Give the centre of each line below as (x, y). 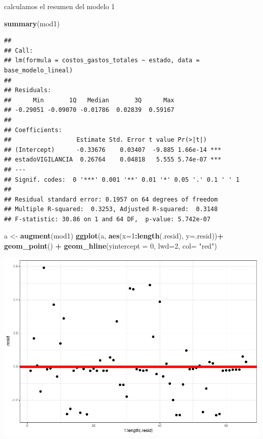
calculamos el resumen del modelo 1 (60, 6)
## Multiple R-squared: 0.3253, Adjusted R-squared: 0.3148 (111, 209)
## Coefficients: (33, 130)
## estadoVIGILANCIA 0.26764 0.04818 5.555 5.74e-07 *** (113, 160)
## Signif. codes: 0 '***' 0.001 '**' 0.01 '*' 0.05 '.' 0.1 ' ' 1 (122, 179)
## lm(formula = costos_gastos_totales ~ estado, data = (102, 61)
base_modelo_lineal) (39, 70)
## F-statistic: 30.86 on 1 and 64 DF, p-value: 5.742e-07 (107, 219)
